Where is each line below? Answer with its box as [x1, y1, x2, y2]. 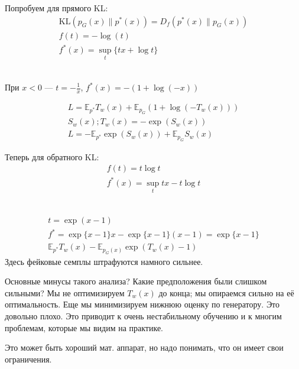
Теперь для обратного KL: [5, 150, 99, 163]
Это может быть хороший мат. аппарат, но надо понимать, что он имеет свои [5, 341, 284, 354]
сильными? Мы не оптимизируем [5, 286, 125, 299]
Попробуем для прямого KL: [5, 2, 108, 14]
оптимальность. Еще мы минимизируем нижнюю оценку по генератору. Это [5, 298, 280, 310]
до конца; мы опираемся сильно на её [158, 286, 294, 299]
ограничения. [5, 352, 52, 365]
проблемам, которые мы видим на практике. [5, 321, 164, 334]
